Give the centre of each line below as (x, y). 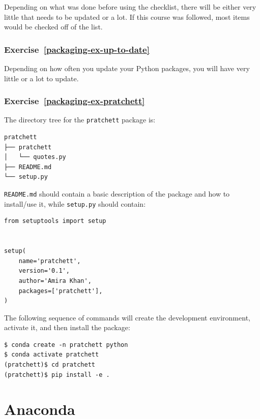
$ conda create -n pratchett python (66, 345)
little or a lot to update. (41, 78)
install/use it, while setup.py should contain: (75, 203)
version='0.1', (44, 271)
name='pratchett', (50, 261)
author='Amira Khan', (55, 281)
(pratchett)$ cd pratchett (50, 365)
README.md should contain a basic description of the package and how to (117, 194)
